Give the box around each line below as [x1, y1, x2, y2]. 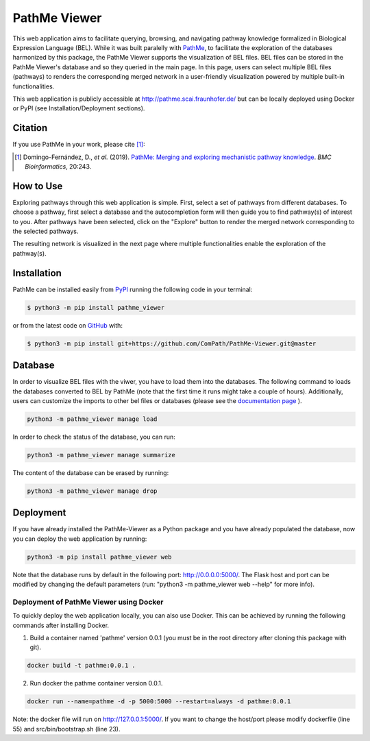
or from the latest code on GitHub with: [12, 321, 123, 329]
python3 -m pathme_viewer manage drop [27, 487, 158, 495]
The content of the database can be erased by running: [12, 468, 169, 476]
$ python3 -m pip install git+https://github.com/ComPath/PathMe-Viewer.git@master [27, 339, 317, 348]
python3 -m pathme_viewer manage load [27, 415, 158, 423]
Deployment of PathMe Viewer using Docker [12, 597, 164, 607]
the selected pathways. [12, 227, 79, 236]
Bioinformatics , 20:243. [25, 162, 92, 171]
